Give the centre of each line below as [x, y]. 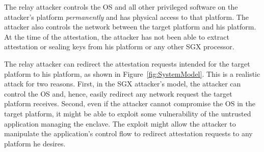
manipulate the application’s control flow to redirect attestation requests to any [128, 133]
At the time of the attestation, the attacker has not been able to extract [117, 36]
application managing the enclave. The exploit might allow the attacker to [120, 123]
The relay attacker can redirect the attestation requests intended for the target [127, 63]
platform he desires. [35, 143]
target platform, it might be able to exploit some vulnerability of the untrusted [128, 113]
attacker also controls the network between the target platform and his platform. [130, 27]
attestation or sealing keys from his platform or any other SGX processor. [119, 47]
